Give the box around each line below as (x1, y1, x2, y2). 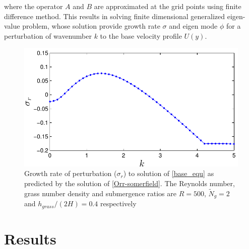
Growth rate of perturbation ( (24, 168, 117, 179)
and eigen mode (169, 21, 218, 31)
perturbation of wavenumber (4, 30, 92, 41)
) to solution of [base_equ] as (123, 168, 214, 179)
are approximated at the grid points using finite (94, 1, 241, 11)
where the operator (4, 1, 63, 11)
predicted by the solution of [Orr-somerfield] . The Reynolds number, (24, 178, 235, 188)
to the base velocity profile (100, 30, 182, 41)
